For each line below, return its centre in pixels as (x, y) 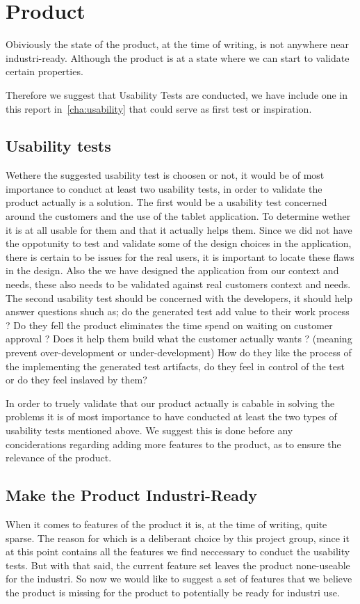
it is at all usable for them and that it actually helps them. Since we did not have (179, 229)
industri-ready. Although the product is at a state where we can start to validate (178, 57)
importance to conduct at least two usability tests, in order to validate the (164, 188)
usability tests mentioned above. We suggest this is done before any (149, 430)
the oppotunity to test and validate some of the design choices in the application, (179, 243)
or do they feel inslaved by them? (76, 380)
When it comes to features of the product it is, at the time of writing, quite (166, 524)
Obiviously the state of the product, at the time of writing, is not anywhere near (177, 44)
